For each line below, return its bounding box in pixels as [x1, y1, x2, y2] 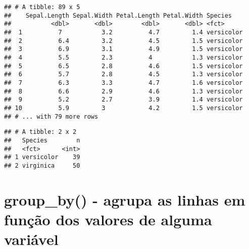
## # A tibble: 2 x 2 [4, 128, 77, 136]
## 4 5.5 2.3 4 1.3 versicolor [4, 54, 243, 61]
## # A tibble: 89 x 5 [4, 4, 80, 11]
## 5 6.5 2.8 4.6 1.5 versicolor [4, 62, 243, 70]
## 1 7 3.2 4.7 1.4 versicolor [4, 28, 243, 36]
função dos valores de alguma [4, 209, 212, 229]
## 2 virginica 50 [4, 162, 80, 169]
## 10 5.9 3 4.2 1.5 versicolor [4, 104, 243, 112]
